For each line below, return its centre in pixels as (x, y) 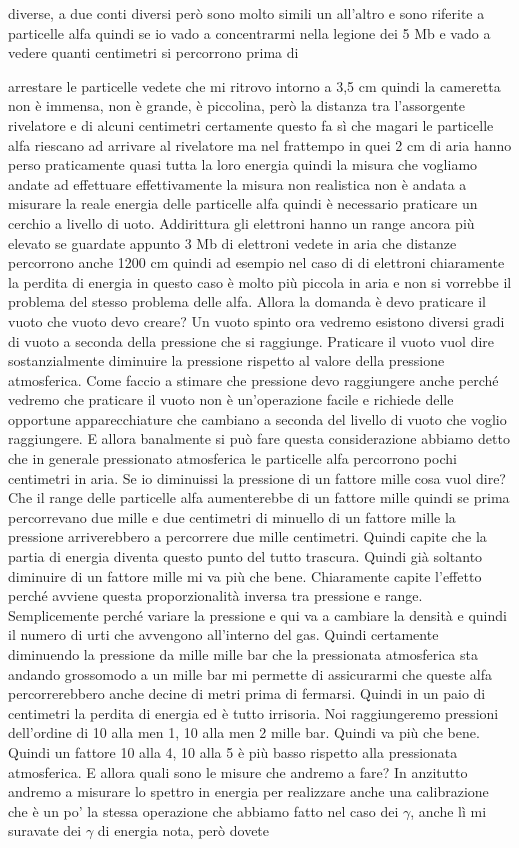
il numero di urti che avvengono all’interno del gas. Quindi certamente (223, 634)
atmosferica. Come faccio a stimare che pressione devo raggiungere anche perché (253, 379)
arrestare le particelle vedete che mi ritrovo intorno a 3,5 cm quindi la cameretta (254, 85)
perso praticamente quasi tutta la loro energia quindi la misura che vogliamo (243, 164)
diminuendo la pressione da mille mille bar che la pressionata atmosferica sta (243, 654)
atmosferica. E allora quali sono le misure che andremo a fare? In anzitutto (238, 771)
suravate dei (45, 830)
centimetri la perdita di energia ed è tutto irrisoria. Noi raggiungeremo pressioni (253, 712)
